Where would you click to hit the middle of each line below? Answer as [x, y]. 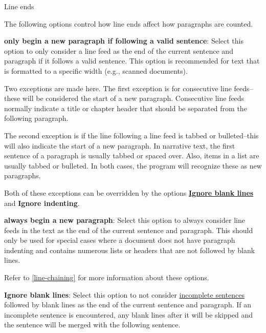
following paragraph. [36, 118]
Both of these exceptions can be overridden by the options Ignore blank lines [129, 192]
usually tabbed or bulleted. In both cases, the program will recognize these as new [133, 165]
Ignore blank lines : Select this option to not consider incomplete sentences [124, 294]
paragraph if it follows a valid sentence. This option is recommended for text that [132, 61]
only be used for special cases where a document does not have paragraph [120, 240]
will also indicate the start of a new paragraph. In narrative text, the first [120, 145]
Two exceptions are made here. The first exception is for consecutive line [118, 88]
